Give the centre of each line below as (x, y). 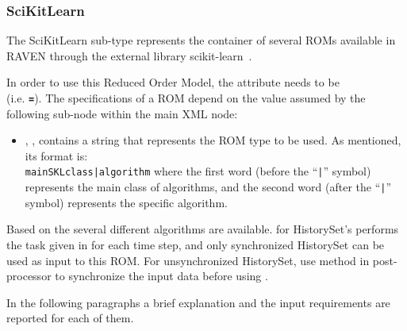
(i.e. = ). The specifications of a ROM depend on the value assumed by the (186, 98)
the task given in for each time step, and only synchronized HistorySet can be (196, 244)
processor (29, 276)
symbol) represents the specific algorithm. (126, 202)
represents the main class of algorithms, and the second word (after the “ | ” (208, 187)
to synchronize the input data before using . (161, 276)
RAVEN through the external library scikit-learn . (129, 55)
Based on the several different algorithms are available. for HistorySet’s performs (203, 229)
